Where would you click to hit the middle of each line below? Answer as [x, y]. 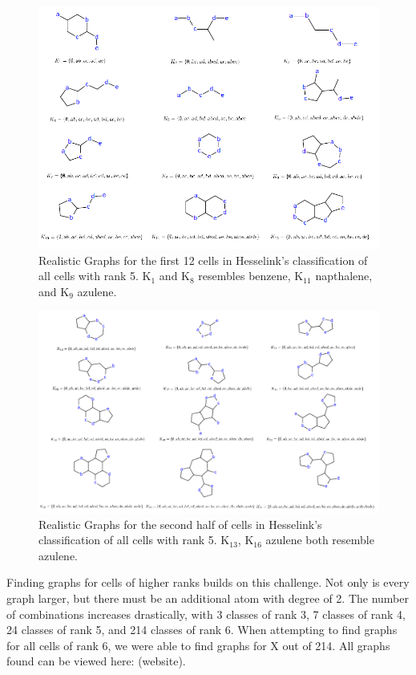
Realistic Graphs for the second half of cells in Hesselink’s [180, 524]
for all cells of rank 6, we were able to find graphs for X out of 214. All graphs [198, 645]
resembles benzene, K [251, 276]
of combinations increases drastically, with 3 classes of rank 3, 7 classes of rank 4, [206, 614]
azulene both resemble [320, 540]
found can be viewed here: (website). [96, 661]
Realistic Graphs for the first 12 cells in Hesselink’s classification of [203, 260]
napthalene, [344, 276]
